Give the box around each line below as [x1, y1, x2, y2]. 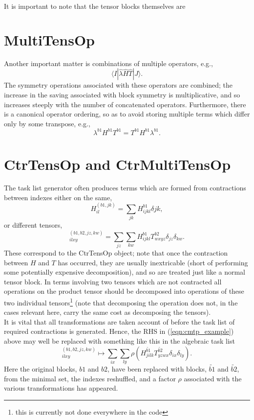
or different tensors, [4, 220, 63, 230]
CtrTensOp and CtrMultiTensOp [4, 154, 231, 174]
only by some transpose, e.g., [4, 118, 90, 128]
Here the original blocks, [4, 364, 77, 374]
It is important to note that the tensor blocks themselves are [4, 1, 186, 11]
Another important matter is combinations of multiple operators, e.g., [4, 58, 213, 68]
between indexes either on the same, [4, 192, 112, 202]
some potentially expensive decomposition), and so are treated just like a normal [4, 267, 245, 277]
